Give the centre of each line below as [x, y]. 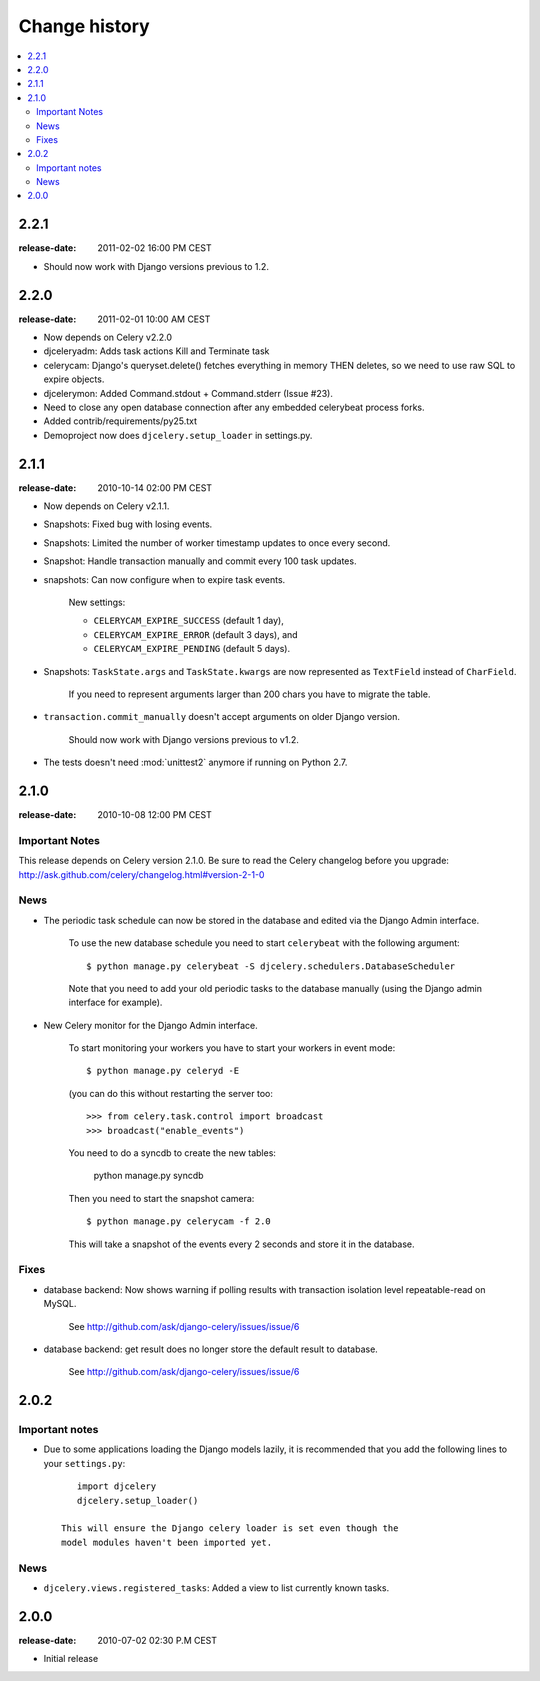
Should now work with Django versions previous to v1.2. [184, 739]
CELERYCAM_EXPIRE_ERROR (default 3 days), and [196, 634]
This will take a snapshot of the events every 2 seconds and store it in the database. [241, 1244]
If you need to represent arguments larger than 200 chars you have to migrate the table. [249, 694]
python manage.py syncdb [148, 1176]
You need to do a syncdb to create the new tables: [172, 1153]
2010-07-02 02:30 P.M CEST [157, 1640]
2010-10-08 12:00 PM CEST [154, 815]
